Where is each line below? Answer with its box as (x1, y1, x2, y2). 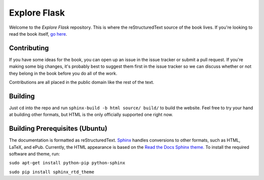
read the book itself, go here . (9, 31, 67, 37)
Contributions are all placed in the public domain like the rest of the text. (9, 80, 154, 85)
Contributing (9, 44, 49, 52)
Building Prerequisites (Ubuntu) (9, 124, 108, 133)
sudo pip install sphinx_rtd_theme (9, 169, 95, 175)
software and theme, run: (9, 151, 60, 157)
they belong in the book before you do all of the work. (9, 70, 117, 76)
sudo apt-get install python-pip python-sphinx (9, 160, 126, 166)
